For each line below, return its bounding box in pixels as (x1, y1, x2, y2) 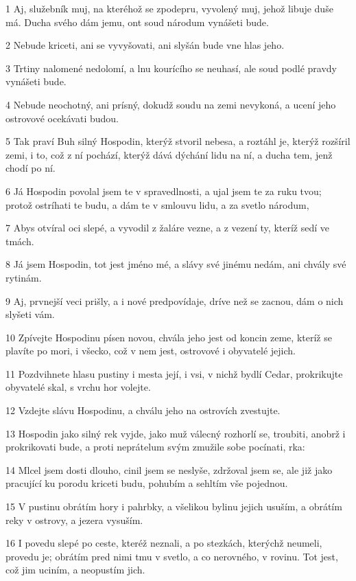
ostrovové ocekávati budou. (5, 111, 119, 125)
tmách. (5, 233, 34, 248)
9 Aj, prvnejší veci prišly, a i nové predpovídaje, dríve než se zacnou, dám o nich (5, 293, 344, 308)
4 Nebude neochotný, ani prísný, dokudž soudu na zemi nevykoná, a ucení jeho (5, 97, 336, 111)
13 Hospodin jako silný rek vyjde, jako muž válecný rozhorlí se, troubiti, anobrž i (5, 426, 346, 440)
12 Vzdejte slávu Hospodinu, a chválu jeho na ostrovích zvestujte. (5, 403, 281, 418)
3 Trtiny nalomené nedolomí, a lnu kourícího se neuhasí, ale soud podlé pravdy (5, 60, 337, 75)
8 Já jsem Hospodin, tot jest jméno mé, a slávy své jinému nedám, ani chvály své (5, 257, 346, 271)
